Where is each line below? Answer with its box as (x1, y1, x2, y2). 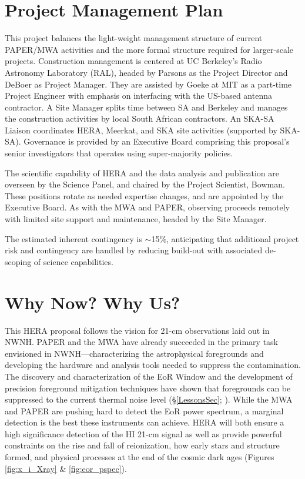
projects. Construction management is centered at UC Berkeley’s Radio (5, 55, 262, 67)
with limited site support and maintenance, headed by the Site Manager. (5, 213, 267, 225)
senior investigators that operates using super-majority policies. (5, 147, 233, 159)
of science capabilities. (33, 255, 113, 267)
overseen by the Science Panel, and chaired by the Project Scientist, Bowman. (5, 178, 285, 190)
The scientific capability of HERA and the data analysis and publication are (5, 166, 279, 179)
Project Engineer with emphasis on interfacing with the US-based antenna (5, 89, 272, 102)
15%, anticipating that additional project (151, 232, 299, 244)
